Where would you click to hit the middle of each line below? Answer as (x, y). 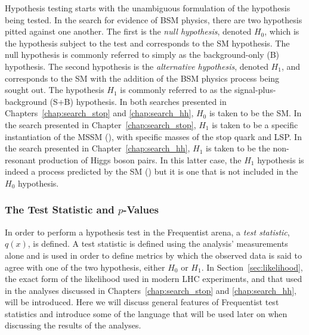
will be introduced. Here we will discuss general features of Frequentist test (142, 302)
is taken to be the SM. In (255, 113)
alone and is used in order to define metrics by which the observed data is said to (153, 255)
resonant (20, 159)
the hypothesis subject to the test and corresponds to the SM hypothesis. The (147, 43)
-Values (141, 210)
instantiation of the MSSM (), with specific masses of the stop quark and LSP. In (153, 136)
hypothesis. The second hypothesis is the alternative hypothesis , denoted (137, 66)
